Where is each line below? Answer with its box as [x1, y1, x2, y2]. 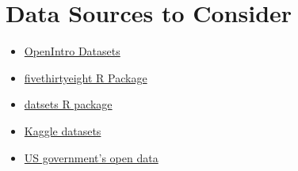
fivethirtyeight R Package [24, 69, 147, 85]
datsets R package [24, 96, 113, 112]
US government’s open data [24, 149, 159, 165]
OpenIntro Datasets [24, 43, 120, 59]
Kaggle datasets [24, 122, 101, 139]
